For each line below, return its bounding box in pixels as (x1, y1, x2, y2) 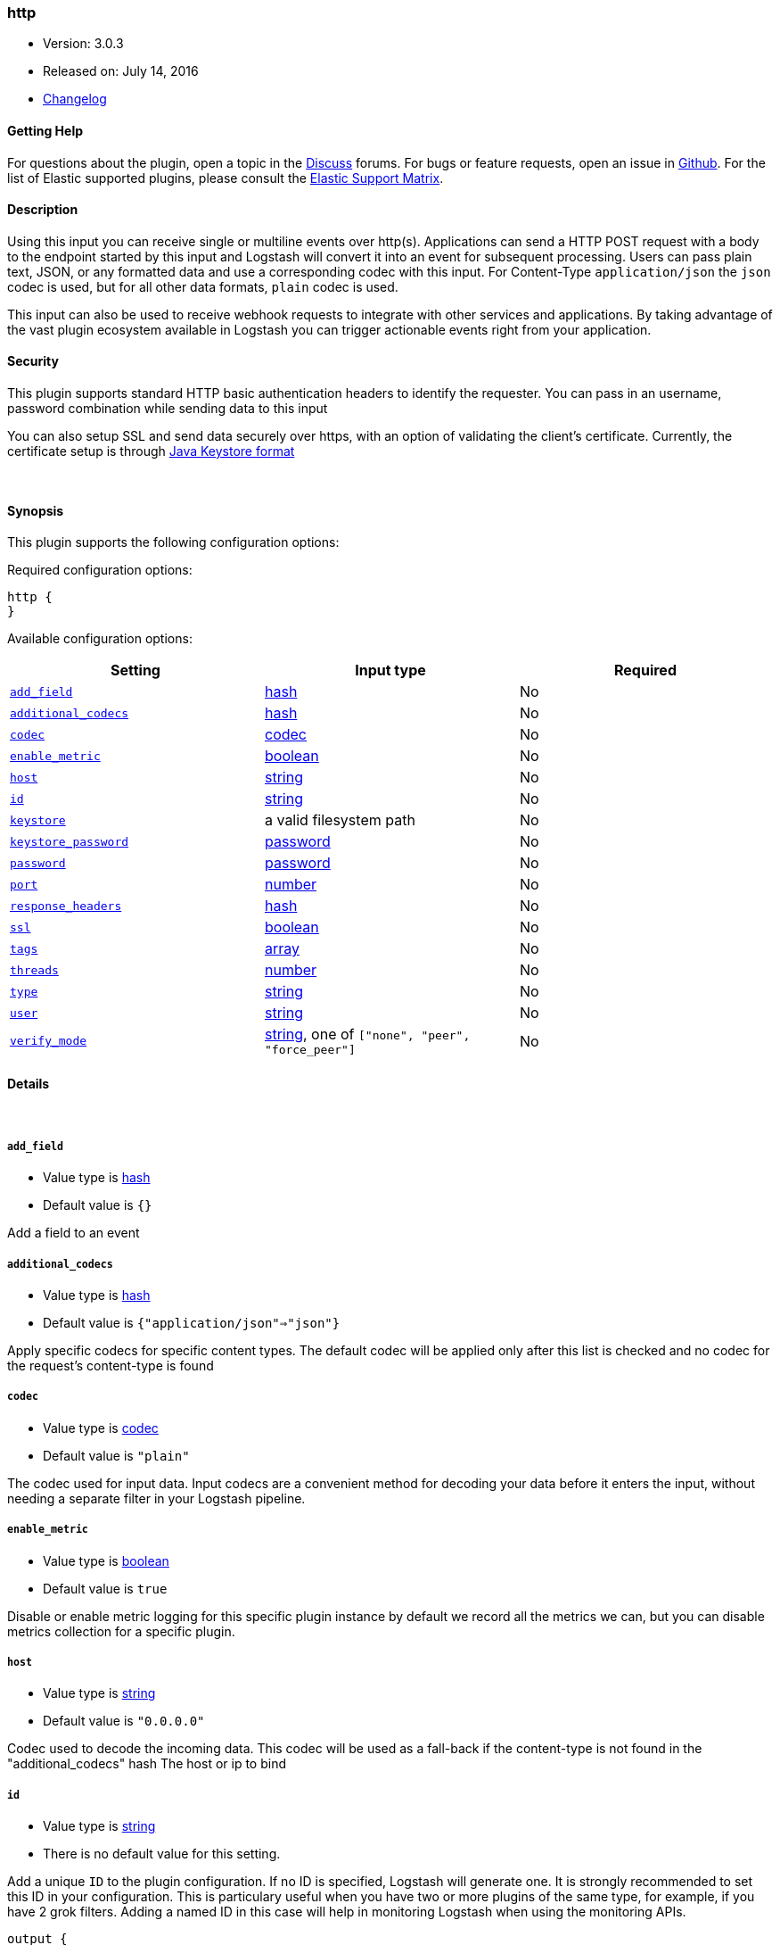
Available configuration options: (7, 631, 193, 647)
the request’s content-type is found (7, 1358, 214, 1374)
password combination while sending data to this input (7, 401, 328, 417)
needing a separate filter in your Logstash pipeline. (7, 1490, 306, 1506)
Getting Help (7, 122, 84, 138)
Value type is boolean (43, 1552, 169, 1568)
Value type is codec (43, 1419, 159, 1436)
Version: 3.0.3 (43, 36, 124, 52)
